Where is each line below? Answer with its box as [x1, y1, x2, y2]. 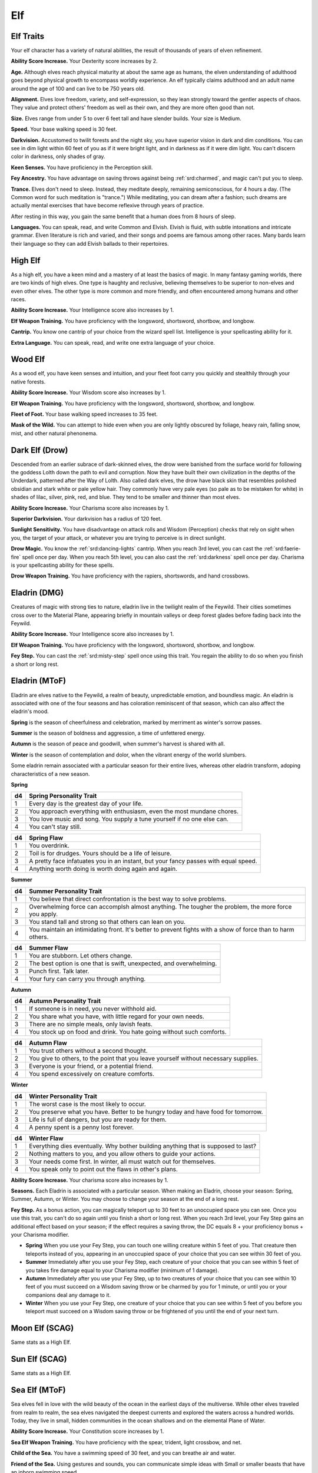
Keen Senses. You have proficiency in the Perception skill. [11, 164, 153, 171]
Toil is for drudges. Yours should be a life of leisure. [29, 849, 172, 857]
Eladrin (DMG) [11, 588, 64, 598]
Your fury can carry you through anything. [29, 975, 146, 983]
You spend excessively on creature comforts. [29, 1070, 155, 1078]
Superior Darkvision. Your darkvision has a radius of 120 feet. [11, 516, 162, 523]
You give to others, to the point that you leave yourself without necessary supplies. [29, 1055, 259, 1063]
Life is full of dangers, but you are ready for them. [29, 1115, 167, 1124]
